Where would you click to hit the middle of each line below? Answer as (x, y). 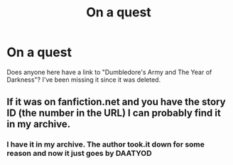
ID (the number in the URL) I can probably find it (114, 113)
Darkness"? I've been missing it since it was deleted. (84, 80)
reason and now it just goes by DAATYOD (79, 154)
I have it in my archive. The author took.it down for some (106, 144)
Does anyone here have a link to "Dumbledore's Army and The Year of (109, 72)
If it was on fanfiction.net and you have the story (116, 102)
